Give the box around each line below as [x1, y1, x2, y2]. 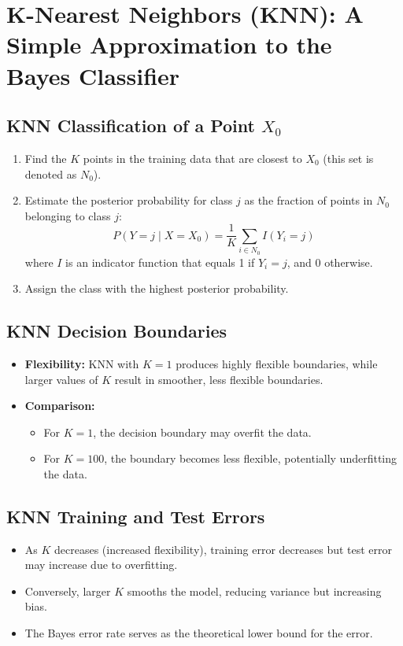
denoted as [24, 165, 77, 182]
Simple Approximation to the [6, 28, 332, 61]
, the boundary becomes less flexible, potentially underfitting [104, 450, 397, 467]
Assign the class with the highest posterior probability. [24, 280, 289, 297]
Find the [24, 150, 67, 166]
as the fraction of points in [244, 192, 373, 209]
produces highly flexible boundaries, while [176, 355, 378, 371]
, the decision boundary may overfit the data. [93, 423, 312, 440]
